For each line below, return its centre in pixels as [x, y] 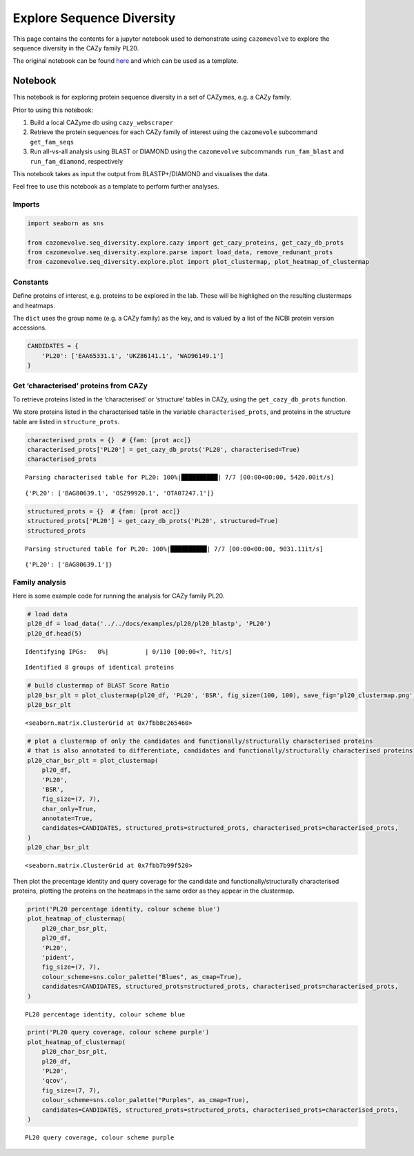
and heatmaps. [34, 305]
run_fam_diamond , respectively [77, 161]
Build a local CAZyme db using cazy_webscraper [102, 123]
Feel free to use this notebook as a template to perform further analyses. [116, 187]
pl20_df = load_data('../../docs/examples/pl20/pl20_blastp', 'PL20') [149, 624]
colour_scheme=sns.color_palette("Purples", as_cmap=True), [146, 1100]
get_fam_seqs [52, 142]
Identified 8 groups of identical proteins [100, 667]
